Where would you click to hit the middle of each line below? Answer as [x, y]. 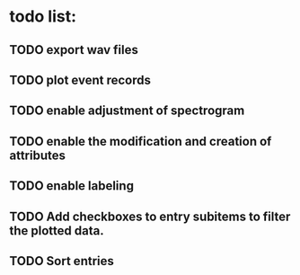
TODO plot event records [80, 80]
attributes [37, 155]
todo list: [43, 17]
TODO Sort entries [62, 261]
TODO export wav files [74, 50]
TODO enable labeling [72, 186]
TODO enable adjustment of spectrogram [127, 111]
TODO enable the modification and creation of [141, 141]
